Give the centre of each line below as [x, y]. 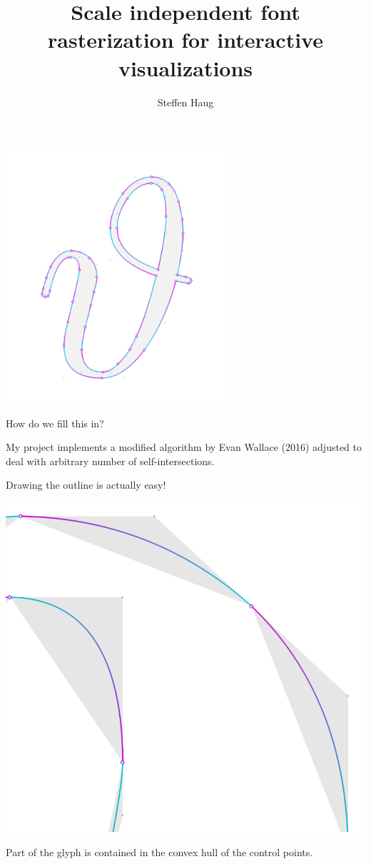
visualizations [185, 67]
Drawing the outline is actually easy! [86, 485]
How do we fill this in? [55, 423]
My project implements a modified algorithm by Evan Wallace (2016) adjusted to [184, 447]
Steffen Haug [185, 102]
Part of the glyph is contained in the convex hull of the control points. [159, 852]
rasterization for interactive [185, 40]
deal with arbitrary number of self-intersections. [110, 461]
